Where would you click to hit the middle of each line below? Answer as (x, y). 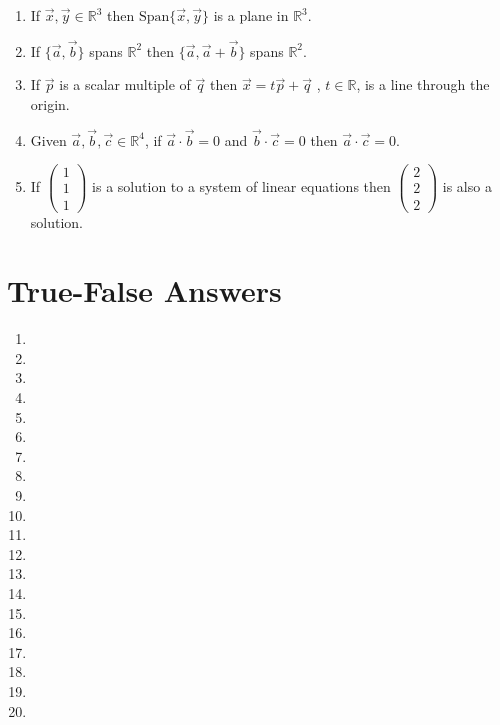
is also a (467, 185)
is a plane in (251, 15)
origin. (50, 104)
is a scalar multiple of (125, 84)
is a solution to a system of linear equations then (241, 185)
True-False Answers (144, 290)
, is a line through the (423, 84)
